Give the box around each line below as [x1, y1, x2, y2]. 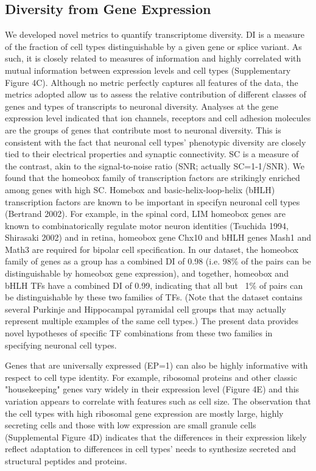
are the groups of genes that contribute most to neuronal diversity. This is [5, 123, 281, 136]
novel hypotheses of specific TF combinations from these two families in [5, 327, 273, 339]
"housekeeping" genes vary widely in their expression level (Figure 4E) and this [5, 383, 300, 395]
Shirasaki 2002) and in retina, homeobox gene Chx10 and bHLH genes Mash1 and [5, 231, 311, 244]
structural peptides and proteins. [5, 454, 127, 467]
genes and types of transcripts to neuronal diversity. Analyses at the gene [5, 99, 279, 112]
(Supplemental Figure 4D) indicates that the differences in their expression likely [5, 430, 307, 443]
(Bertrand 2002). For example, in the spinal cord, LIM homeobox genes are [5, 207, 286, 220]
